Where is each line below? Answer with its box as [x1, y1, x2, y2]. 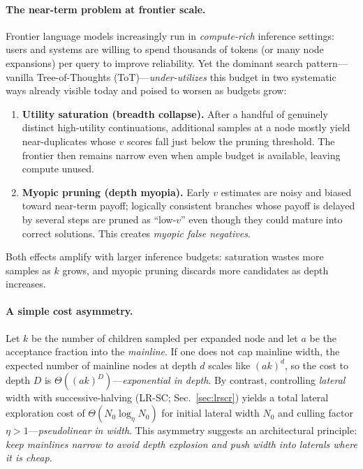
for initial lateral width [161, 405, 260, 420]
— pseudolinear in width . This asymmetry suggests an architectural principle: [28, 423, 357, 438]
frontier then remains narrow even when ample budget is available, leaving [22, 147, 341, 162]
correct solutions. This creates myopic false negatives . [22, 225, 251, 240]
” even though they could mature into [181, 211, 343, 226]
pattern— [306, 55, 348, 70]
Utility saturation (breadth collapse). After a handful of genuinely [22, 106, 328, 121]
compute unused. [22, 161, 94, 176]
